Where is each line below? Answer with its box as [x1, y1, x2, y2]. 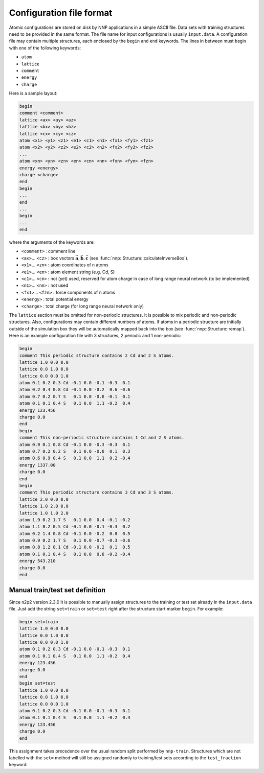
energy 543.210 [19, 558, 56, 564]
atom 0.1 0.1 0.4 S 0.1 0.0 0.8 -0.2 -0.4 [19, 551, 131, 557]
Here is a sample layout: [9, 91, 58, 96]
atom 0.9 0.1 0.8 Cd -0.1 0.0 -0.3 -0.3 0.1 [19, 442, 131, 447]
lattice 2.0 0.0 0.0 [19, 496, 68, 502]
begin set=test [19, 680, 56, 686]
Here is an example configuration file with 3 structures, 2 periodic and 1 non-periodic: [9, 333, 182, 339]
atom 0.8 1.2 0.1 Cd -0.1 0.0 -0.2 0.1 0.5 [19, 544, 131, 550]
